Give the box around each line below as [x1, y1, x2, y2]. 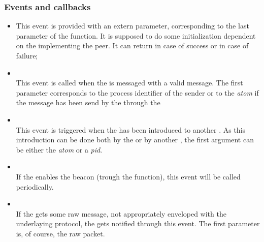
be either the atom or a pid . [16, 144, 103, 155]
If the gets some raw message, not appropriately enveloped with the [16, 208, 226, 219]
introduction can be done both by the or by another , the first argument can [16, 134, 254, 145]
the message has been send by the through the [16, 97, 160, 108]
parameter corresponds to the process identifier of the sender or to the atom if [16, 87, 259, 98]
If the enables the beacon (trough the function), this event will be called [16, 171, 241, 181]
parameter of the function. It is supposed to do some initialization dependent [16, 30, 256, 41]
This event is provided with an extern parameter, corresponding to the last [16, 20, 249, 31]
